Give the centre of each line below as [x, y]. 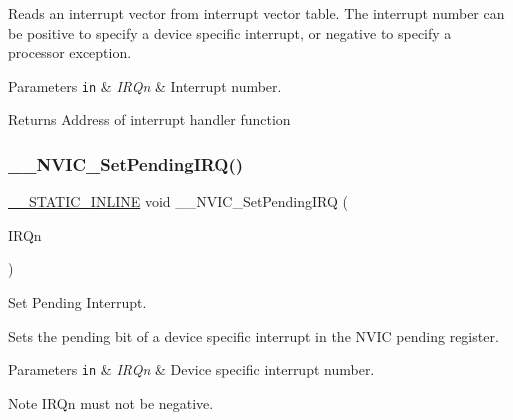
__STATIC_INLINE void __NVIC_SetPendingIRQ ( [178, 201]
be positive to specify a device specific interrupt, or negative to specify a [230, 32]
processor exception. [70, 52]
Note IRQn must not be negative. [111, 402]
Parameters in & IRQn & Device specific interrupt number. [191, 369]
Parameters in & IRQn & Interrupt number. [145, 85]
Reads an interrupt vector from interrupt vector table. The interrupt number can [256, 13]
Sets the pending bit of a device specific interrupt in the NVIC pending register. [253, 335]
